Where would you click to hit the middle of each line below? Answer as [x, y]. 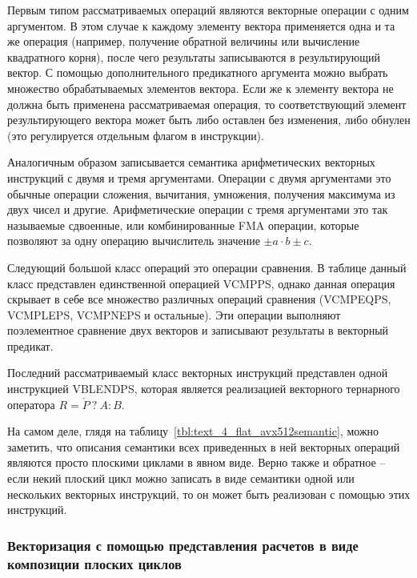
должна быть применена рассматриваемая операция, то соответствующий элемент [207, 104]
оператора [31, 404]
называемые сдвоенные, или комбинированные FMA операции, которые [183, 225]
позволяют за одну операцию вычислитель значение [134, 241]
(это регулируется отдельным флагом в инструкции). [136, 135]
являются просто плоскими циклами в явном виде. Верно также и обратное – [196, 462]
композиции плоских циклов [94, 563]
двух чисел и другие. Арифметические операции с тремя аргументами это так [198, 209]
